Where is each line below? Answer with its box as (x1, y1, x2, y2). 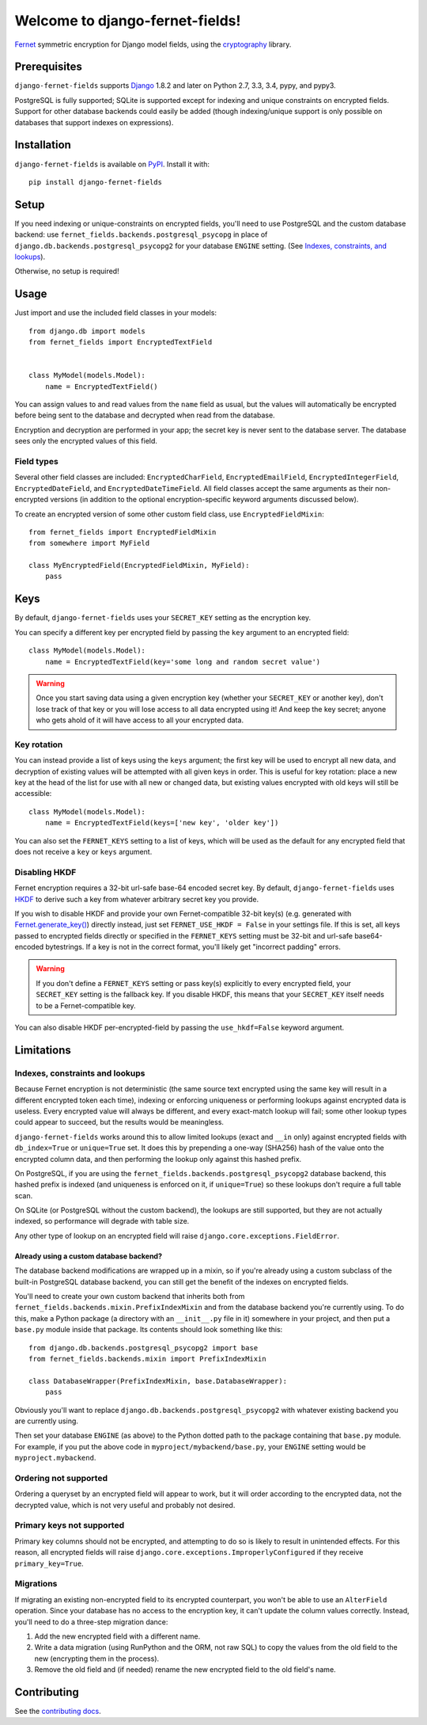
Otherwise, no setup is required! (14, 266, 119, 276)
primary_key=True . (14, 1559, 84, 1568)
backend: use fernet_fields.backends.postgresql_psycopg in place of (14, 230, 268, 239)
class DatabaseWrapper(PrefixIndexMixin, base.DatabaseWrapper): (28, 1377, 288, 1385)
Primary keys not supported (14, 1520, 125, 1531)
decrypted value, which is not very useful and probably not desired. (14, 1500, 236, 1510)
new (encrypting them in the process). (34, 1654, 160, 1663)
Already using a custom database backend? (14, 1251, 162, 1261)
